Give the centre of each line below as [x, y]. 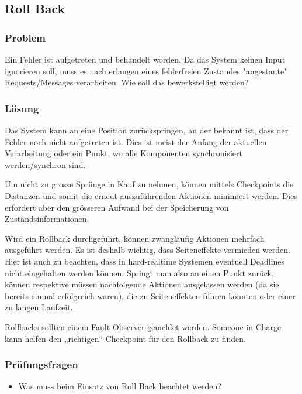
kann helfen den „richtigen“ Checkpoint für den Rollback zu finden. [125, 338]
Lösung [22, 108]
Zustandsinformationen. [47, 219]
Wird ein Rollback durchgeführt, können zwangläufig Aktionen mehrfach [135, 238]
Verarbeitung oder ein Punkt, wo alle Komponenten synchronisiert [124, 153]
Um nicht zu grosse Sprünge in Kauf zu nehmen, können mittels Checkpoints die [149, 184]
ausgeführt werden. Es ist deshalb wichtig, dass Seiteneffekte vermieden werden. [147, 250]
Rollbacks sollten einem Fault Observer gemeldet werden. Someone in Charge [143, 326]
